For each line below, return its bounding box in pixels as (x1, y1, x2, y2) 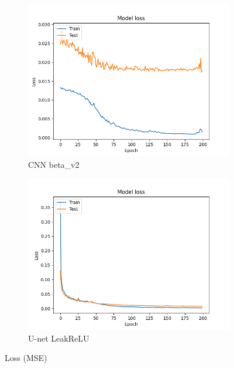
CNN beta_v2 (28, 158, 80, 170)
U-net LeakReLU (28, 332, 90, 344)
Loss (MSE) (5, 352, 47, 364)
